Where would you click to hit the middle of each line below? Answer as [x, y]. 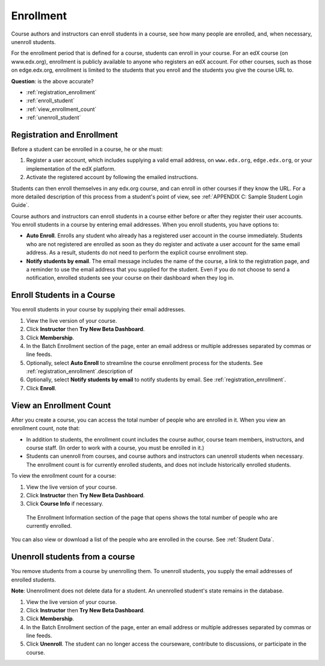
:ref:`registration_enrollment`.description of [79, 372]
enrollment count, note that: [45, 428]
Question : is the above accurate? [52, 81]
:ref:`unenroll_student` [54, 118]
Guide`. [20, 205]
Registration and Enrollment [65, 135]
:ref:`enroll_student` [51, 101]
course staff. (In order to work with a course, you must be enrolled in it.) [115, 448]
